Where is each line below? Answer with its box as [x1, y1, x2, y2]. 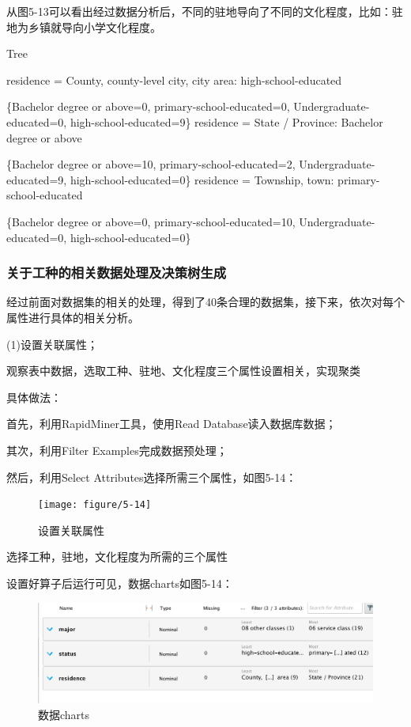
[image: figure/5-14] [38, 499, 152, 511]
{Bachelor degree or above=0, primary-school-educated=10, [6, 213, 296, 229]
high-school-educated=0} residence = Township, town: [70, 171, 334, 187]
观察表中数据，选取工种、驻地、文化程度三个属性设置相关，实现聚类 [6, 362, 360, 379]
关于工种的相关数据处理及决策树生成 [6, 263, 227, 282]
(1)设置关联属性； [6, 335, 98, 352]
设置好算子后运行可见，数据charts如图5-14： [6, 574, 233, 591]
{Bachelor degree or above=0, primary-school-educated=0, [6, 98, 290, 115]
